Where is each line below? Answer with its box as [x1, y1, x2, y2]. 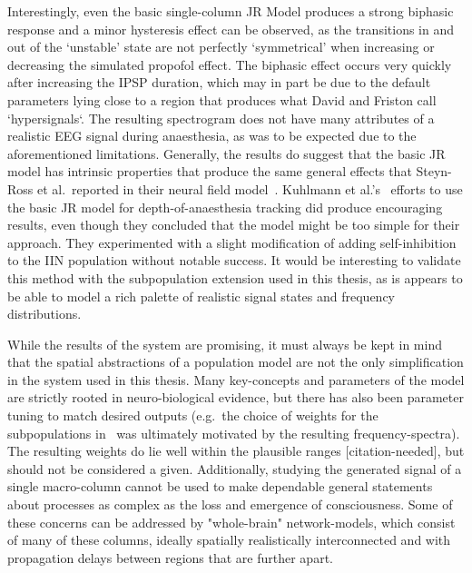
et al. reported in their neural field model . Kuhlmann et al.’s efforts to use [36, 179, 463, 198]
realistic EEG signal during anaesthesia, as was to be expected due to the [7, 126, 417, 145]
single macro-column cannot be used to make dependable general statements [7, 477, 433, 496]
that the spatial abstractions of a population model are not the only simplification [7, 352, 464, 371]
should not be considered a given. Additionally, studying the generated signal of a [7, 459, 462, 478]
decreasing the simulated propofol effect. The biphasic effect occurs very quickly [7, 54, 452, 74]
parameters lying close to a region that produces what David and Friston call [7, 90, 437, 109]
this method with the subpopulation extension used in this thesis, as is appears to [7, 268, 463, 287]
